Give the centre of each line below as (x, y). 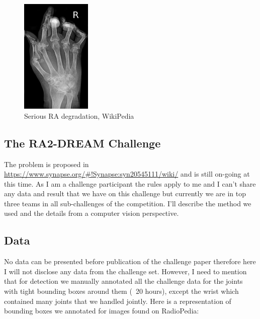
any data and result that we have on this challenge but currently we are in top (125, 193)
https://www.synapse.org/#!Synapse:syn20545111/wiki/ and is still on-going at (127, 174)
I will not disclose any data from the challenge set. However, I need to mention (125, 271)
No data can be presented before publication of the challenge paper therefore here (130, 261)
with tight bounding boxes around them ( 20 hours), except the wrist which (121, 291)
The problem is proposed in (47, 164)
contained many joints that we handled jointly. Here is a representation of (118, 301)
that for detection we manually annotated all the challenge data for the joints (123, 281)
